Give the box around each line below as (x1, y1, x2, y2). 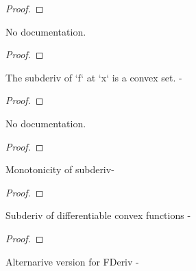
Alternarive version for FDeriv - (5, 254, 139, 268)
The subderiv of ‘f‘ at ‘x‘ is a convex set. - (5, 70, 182, 84)
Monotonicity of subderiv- (5, 162, 114, 177)
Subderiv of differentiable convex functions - (5, 208, 191, 222)
